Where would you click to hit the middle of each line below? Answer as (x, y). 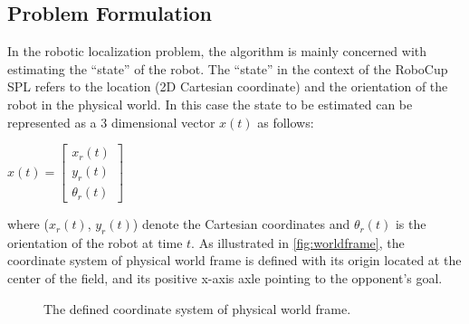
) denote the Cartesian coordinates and (241, 224)
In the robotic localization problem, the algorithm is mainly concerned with (217, 51)
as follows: (286, 122)
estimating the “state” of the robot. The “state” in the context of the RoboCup (228, 68)
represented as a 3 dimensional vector (111, 122)
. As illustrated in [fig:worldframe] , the (298, 242)
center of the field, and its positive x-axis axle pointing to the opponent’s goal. (225, 278)
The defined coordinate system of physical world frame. (197, 308)
